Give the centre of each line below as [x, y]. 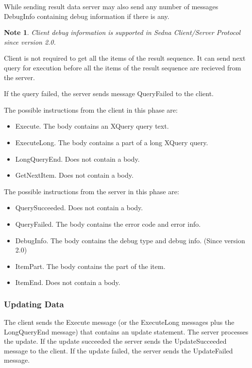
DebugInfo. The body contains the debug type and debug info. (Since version [130, 240]
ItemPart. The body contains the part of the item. [90, 266]
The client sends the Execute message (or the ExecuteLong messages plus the [119, 322]
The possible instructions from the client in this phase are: [91, 109]
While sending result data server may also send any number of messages [111, 6]
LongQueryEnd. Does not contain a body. [77, 159]
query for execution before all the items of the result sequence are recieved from [123, 67]
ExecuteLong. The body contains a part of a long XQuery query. [112, 142]
